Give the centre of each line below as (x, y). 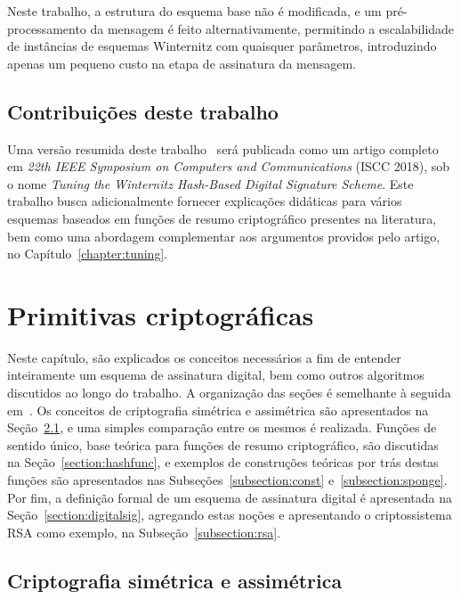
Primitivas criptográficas (161, 314)
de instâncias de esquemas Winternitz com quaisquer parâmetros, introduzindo (222, 46)
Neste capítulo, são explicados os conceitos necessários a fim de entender (204, 357)
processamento (47, 28)
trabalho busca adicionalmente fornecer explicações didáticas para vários (205, 201)
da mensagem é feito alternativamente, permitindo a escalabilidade (272, 28)
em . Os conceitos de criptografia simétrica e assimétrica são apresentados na (218, 410)
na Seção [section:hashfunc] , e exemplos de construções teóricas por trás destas (223, 462)
